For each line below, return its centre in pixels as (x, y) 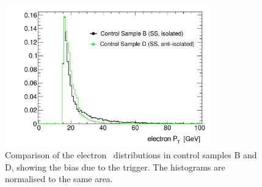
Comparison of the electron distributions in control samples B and (131, 155)
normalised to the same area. (59, 179)
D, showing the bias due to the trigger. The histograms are (115, 167)
